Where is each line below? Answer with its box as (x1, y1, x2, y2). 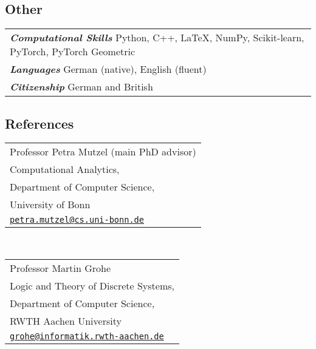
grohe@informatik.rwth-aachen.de (10, 331, 164, 341)
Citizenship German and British (10, 80, 153, 94)
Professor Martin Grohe (10, 261, 111, 275)
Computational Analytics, (10, 162, 120, 177)
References (5, 114, 74, 132)
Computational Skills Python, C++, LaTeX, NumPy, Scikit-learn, (10, 30, 304, 45)
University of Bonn (10, 197, 91, 212)
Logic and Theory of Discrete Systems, (10, 279, 174, 293)
